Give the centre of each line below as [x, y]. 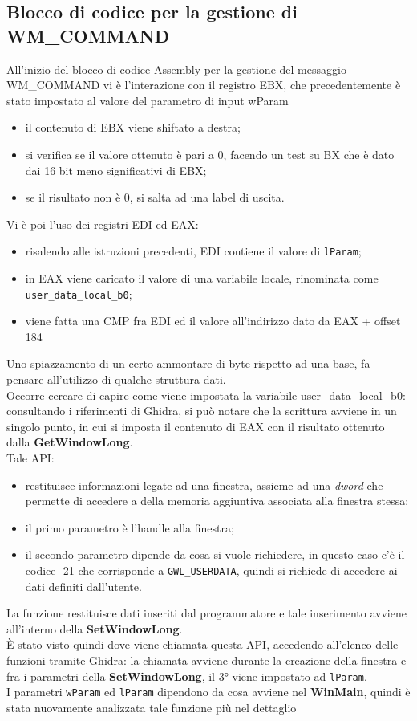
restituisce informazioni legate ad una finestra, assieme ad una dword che [204, 485]
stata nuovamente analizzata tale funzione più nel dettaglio [152, 707]
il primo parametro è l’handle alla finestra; [130, 527]
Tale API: [30, 458]
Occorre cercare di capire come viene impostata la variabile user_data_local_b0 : [206, 395]
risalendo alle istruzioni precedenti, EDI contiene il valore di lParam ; [193, 251]
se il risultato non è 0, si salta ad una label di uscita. [155, 197]
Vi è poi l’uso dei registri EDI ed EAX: [103, 224]
